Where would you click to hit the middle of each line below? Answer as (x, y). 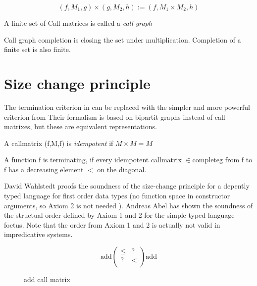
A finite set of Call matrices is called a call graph (78, 23)
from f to (239, 160)
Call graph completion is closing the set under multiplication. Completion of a (123, 39)
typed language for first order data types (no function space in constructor (117, 196)
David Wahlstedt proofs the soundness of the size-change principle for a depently (127, 186)
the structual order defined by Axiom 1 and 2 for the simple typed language (119, 215)
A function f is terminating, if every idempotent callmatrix (93, 160)
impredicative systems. (38, 234)
